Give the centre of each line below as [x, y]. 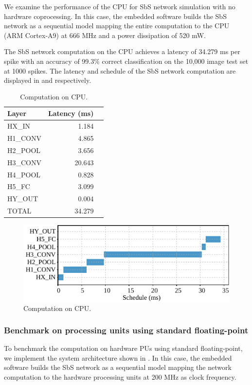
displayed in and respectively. [48, 80]
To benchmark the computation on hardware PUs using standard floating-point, [123, 348]
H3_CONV [24, 162]
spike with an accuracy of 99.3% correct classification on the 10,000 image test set [126, 61]
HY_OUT [23, 199]
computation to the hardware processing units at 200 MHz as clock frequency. [120, 376]
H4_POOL [24, 174]
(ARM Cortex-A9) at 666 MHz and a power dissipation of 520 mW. [105, 35]
